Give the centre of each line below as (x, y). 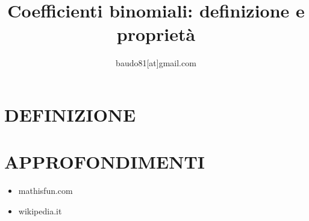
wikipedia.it (40, 210)
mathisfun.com (45, 191)
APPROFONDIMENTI (105, 162)
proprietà (156, 34)
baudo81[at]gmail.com (156, 63)
